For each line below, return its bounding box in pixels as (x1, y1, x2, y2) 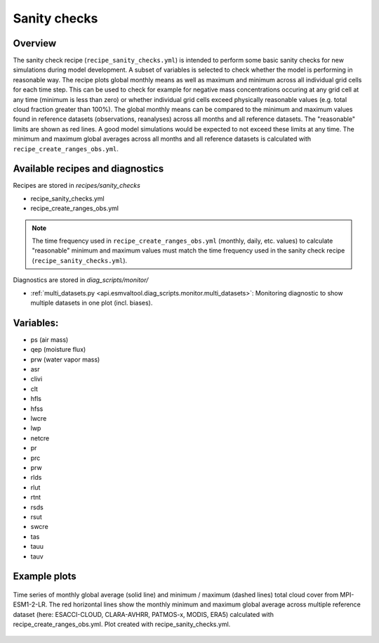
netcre (30, 433, 50, 443)
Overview (13, 37, 57, 49)
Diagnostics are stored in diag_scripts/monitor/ (13, 276, 149, 284)
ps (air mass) (30, 335, 69, 344)
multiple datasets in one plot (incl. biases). (30, 299, 153, 307)
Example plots (13, 571, 77, 582)
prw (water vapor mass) (30, 355, 100, 364)
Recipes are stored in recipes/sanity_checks (13, 182, 140, 190)
